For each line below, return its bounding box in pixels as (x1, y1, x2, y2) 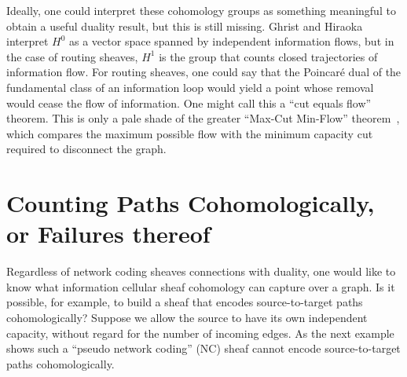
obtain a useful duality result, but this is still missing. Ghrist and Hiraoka (6, 17, 363, 34)
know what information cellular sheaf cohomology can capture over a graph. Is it (6, 278, 395, 295)
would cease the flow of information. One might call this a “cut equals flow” (6, 94, 372, 111)
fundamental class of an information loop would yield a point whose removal (6, 79, 374, 95)
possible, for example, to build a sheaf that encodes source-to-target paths (6, 294, 363, 310)
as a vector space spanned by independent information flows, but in (69, 33, 394, 49)
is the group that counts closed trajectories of (159, 48, 378, 64)
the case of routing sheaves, (6, 48, 138, 64)
